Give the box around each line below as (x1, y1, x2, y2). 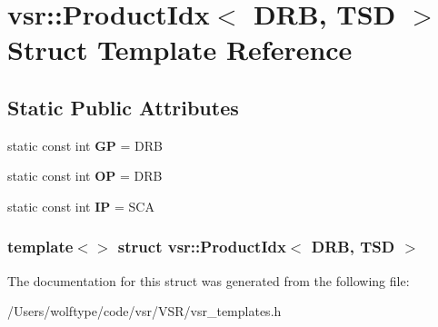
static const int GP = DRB (7, 135, 164, 154)
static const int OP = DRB (7, 166, 163, 185)
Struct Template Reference (7, 31, 353, 68)
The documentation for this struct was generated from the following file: (7, 271, 410, 290)
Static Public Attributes (7, 93, 239, 121)
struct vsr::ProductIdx (117, 235, 286, 258)
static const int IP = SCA (7, 196, 154, 215)
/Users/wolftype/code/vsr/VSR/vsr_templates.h (7, 302, 282, 321)
